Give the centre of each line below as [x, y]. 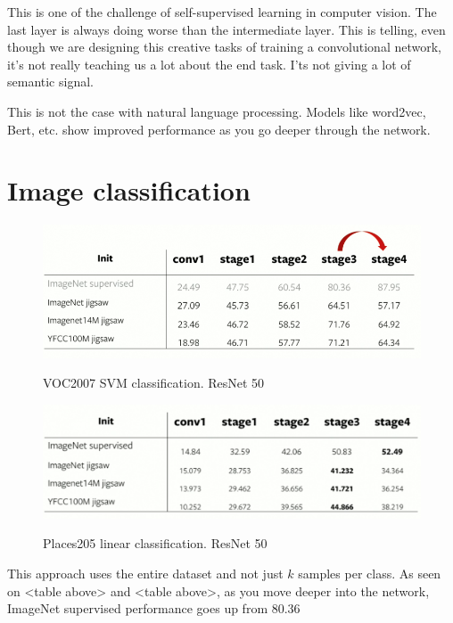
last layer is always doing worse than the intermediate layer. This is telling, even [226, 29]
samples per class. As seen [370, 573]
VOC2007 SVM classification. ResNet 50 [154, 383]
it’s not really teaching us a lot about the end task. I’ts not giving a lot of [209, 64]
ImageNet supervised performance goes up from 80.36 [154, 608]
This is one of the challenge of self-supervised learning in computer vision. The [222, 12]
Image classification [129, 190]
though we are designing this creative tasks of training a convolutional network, [224, 47]
